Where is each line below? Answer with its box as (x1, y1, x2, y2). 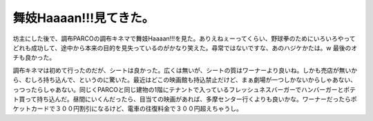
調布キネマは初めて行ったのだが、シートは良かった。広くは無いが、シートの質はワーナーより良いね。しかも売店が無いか (12, 66, 358, 74)
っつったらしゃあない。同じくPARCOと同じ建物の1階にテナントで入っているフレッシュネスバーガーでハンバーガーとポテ (12, 85, 356, 93)
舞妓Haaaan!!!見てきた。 (12, 10, 155, 25)
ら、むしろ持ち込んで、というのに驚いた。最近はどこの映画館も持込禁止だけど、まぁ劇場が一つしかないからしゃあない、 (12, 76, 357, 84)
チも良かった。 (12, 54, 55, 62)
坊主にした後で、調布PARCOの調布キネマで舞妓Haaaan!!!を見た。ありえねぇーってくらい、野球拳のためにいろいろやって (12, 34, 356, 43)
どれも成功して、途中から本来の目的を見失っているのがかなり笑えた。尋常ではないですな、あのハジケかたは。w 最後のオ (12, 43, 358, 52)
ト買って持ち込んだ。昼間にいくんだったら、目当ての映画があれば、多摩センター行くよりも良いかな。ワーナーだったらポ (12, 95, 357, 103)
